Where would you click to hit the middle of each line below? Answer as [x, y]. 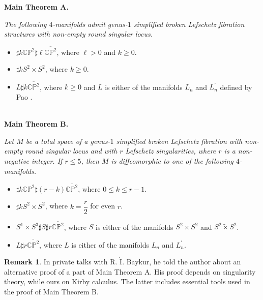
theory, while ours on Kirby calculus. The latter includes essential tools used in [127, 281]
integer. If [47, 160]
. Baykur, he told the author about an [182, 262]
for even [103, 206]
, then [90, 160]
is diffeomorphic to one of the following [172, 160]
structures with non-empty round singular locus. [79, 34]
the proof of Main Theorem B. [51, 291]
